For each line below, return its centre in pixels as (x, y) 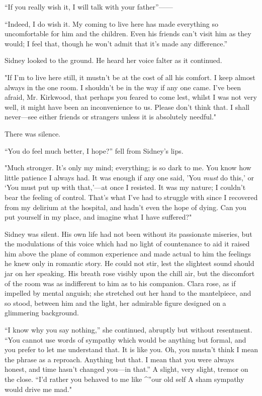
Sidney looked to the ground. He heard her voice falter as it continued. (113, 60)
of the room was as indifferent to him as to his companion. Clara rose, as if (120, 283)
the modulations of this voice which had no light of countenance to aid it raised (127, 244)
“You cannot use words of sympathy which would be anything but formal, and (125, 339)
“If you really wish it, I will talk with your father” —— (89, 7)
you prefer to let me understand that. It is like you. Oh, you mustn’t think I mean (131, 349)
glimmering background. (42, 313)
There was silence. (32, 133)
